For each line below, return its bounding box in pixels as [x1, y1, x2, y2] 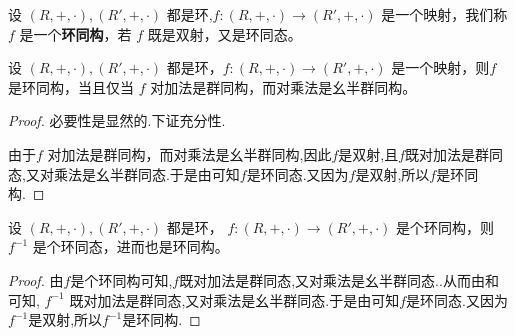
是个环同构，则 [396, 216, 495, 237]
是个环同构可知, [70, 269, 173, 290]
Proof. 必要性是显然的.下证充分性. [8, 110, 226, 131]
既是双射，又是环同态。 [147, 23, 302, 44]
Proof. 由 [8, 269, 64, 290]
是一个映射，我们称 [381, 4, 508, 24]
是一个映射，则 [391, 57, 490, 78]
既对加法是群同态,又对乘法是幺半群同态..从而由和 [179, 269, 499, 290]
